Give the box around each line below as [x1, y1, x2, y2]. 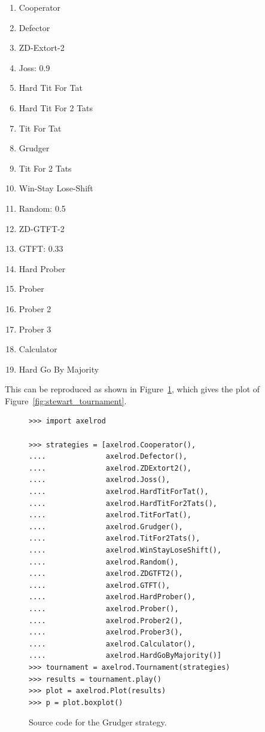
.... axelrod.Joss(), [29, 475, 170, 484]
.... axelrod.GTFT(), [29, 581, 170, 590]
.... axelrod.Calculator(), [29, 639, 196, 648]
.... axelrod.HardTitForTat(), [29, 487, 209, 496]
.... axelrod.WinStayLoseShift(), [29, 546, 222, 554]
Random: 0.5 [19, 202, 66, 214]
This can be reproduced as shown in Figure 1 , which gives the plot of [5, 383, 260, 395]
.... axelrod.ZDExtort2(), [29, 463, 192, 472]
